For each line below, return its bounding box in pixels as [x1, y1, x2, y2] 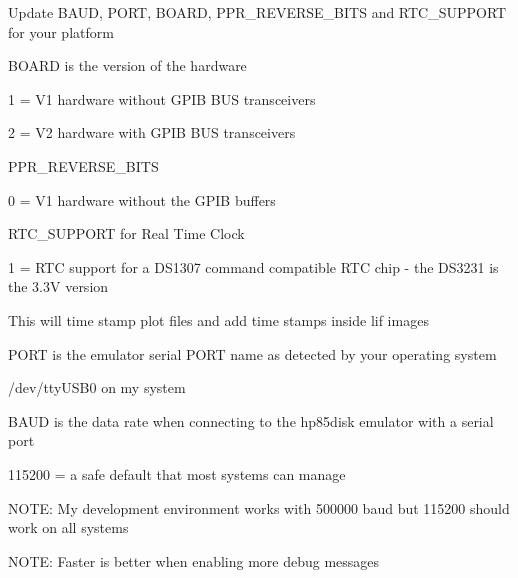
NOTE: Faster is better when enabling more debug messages [8, 550, 380, 571]
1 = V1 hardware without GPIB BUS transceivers [8, 88, 316, 109]
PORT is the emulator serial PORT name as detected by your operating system [8, 343, 497, 364]
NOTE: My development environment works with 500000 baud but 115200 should [8, 497, 510, 518]
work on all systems [8, 517, 129, 538]
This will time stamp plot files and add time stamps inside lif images [8, 309, 429, 330]
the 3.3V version [8, 276, 109, 297]
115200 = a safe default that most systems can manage [8, 463, 346, 484]
